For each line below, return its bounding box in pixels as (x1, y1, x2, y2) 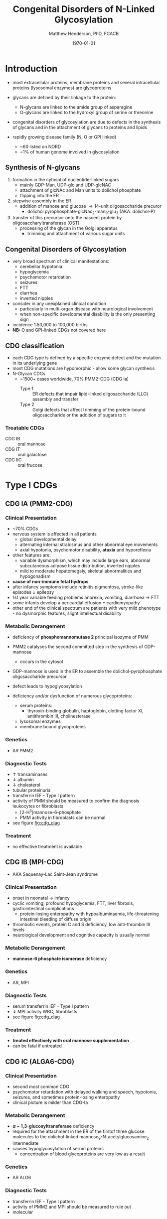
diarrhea (19, 290, 37, 296)
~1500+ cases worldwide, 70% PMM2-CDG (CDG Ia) (19, 376, 129, 382)
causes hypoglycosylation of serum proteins (12, 1146, 104, 1152)
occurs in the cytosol (19, 659, 63, 665)
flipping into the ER (19, 192, 59, 198)
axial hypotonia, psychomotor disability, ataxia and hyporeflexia (19, 547, 151, 553)
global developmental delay (19, 537, 77, 542)
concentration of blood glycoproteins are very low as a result (19, 1151, 146, 1157)
